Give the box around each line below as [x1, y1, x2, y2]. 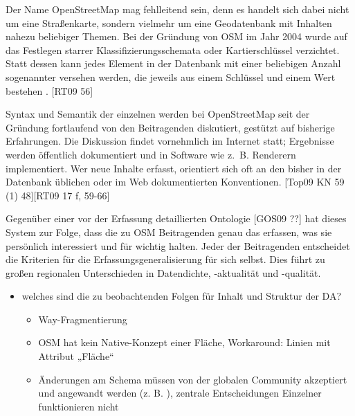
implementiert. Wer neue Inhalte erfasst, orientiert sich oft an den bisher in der [6, 161, 342, 175]
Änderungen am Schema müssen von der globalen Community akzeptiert [38, 372, 347, 386]
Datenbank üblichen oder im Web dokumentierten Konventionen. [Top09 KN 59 [6, 174, 345, 189]
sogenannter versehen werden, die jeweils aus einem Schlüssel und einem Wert [6, 69, 336, 84]
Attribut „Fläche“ [38, 349, 114, 363]
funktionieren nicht [38, 399, 119, 413]
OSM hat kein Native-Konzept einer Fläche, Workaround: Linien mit [38, 335, 331, 350]
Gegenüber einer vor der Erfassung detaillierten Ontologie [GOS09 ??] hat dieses [6, 211, 347, 226]
